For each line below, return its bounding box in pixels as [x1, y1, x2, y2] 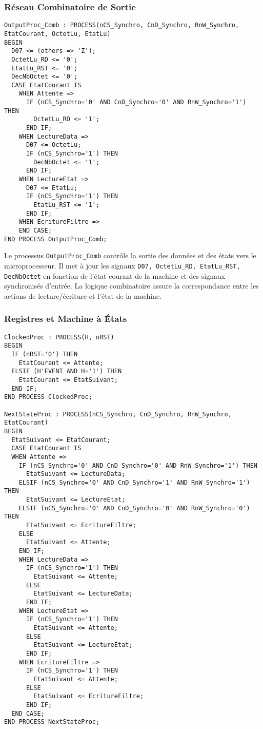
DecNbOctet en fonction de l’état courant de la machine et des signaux [4, 270, 226, 281]
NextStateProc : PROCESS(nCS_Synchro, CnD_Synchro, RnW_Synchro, [4, 410, 232, 418]
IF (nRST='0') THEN [11, 350, 78, 358]
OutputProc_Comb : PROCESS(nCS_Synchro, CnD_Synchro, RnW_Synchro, [4, 22, 239, 29]
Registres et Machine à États [4, 312, 127, 325]
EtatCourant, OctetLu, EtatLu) [4, 30, 111, 37]
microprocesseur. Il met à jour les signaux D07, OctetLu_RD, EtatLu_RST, [4, 260, 240, 271]
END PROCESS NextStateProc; [4, 718, 100, 726]
